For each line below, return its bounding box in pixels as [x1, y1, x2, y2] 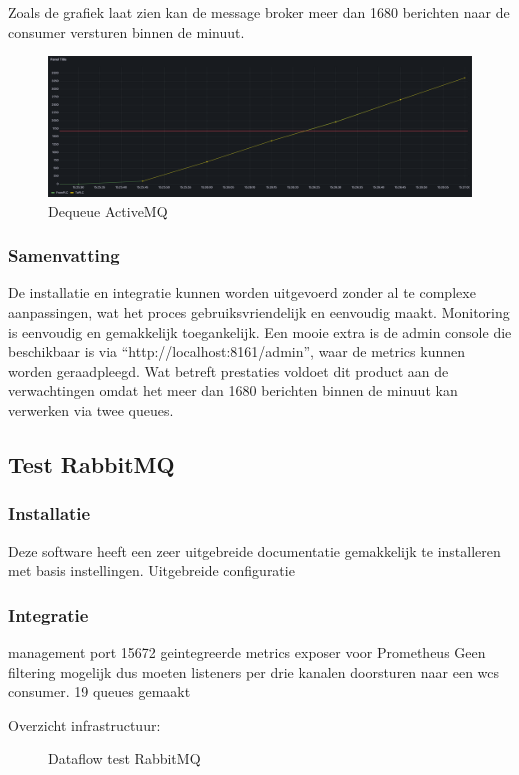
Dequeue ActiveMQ [48, 200, 168, 221]
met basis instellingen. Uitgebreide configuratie [8, 560, 295, 581]
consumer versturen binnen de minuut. [8, 21, 245, 42]
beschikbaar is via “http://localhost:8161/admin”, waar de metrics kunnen [8, 341, 466, 362]
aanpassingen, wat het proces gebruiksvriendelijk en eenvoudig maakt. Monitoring [8, 301, 510, 322]
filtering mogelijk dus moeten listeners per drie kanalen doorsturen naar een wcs [8, 661, 500, 682]
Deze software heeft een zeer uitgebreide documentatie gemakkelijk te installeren [8, 540, 501, 561]
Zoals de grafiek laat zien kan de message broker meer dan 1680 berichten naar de [8, 2, 510, 22]
